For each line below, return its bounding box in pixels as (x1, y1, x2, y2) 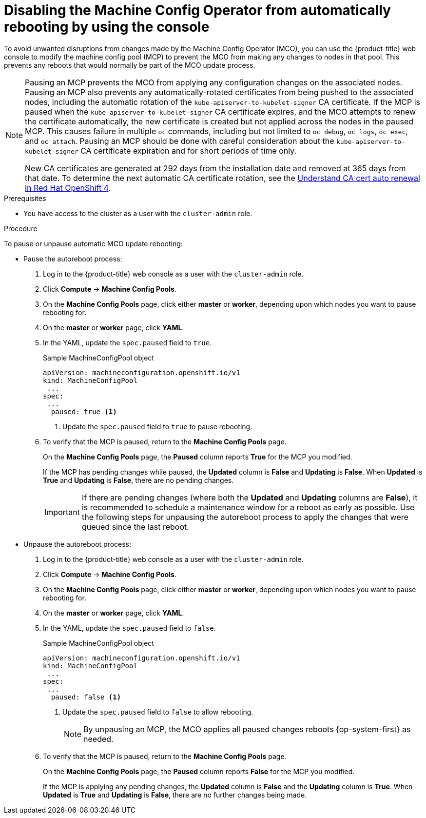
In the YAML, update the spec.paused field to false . (43, 623, 216, 632)
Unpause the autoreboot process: (23, 539, 132, 548)
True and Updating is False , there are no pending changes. (43, 476, 234, 484)
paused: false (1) (51, 693, 121, 701)
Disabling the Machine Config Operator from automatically (4, 2, 391, 19)
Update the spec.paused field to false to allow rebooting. (62, 707, 253, 716)
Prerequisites (4, 194, 46, 202)
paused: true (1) (51, 407, 117, 416)
